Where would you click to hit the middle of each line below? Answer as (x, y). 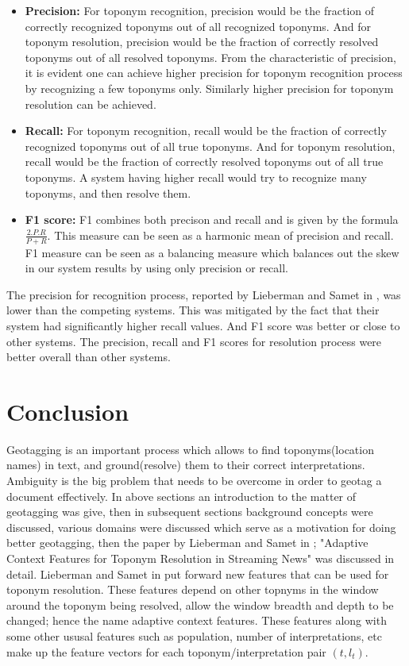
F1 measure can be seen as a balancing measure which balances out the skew (212, 252)
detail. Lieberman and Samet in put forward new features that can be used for (198, 574)
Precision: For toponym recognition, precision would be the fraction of (200, 10)
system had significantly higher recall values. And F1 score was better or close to (203, 325)
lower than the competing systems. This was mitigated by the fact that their (193, 310)
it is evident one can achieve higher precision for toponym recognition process (214, 73)
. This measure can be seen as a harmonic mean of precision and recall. (220, 235)
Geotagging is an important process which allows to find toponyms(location (190, 449)
